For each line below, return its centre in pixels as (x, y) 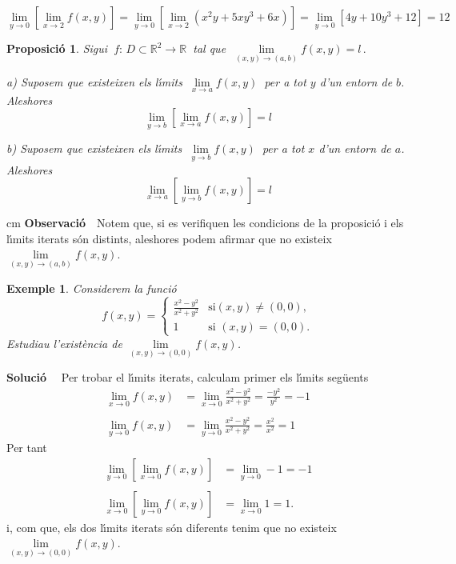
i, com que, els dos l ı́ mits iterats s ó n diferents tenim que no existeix (172, 527)
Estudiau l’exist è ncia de (64, 343)
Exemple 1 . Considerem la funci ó (92, 288)
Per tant (27, 447)
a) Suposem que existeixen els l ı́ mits (94, 82)
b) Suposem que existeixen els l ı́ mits (94, 148)
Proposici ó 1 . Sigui (57, 48)
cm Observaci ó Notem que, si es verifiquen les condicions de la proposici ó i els (205, 223)
